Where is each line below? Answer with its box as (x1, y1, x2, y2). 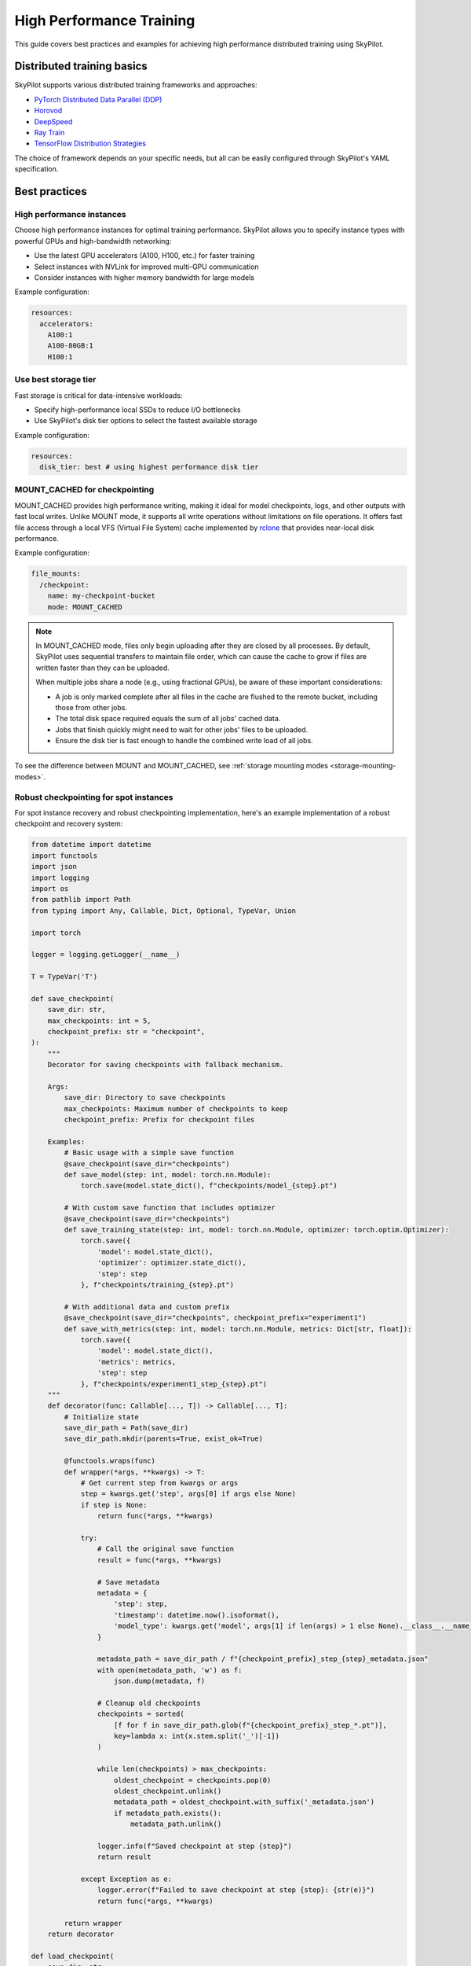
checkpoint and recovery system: (14, 819, 123, 829)
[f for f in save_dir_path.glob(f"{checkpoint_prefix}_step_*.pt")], (114, 1721, 388, 1729)
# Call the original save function (97, 1544, 235, 1553)
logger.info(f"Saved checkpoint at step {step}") (97, 1841, 292, 1850)
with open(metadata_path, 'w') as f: (97, 1666, 243, 1674)
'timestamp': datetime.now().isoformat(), (114, 1611, 280, 1619)
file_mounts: (31, 569, 82, 578)
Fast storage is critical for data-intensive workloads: (14, 390, 183, 400)
